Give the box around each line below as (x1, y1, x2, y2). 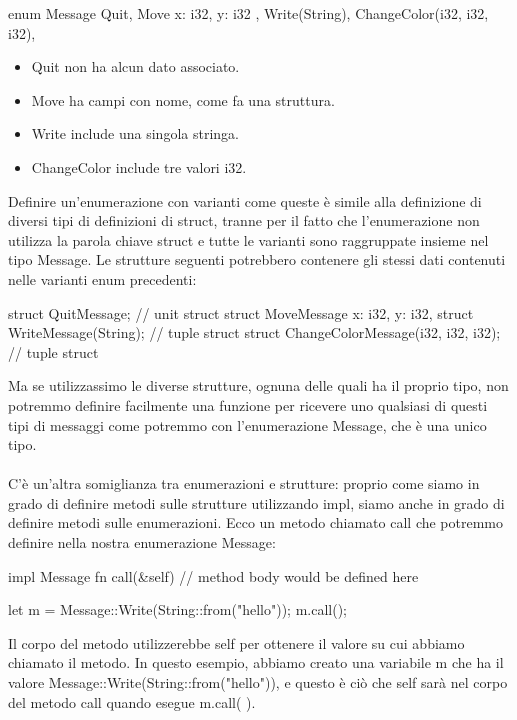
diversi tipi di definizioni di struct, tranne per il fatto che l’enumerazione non (8, 210, 480, 231)
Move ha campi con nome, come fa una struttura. (31, 89, 335, 110)
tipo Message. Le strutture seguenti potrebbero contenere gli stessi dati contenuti (8, 249, 506, 270)
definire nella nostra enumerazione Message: (8, 532, 276, 553)
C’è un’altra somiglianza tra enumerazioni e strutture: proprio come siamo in (8, 473, 480, 494)
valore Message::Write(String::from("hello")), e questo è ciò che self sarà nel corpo (8, 672, 508, 693)
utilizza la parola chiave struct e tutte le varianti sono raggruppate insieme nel (8, 229, 489, 250)
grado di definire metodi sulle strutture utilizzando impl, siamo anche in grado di (8, 492, 505, 513)
